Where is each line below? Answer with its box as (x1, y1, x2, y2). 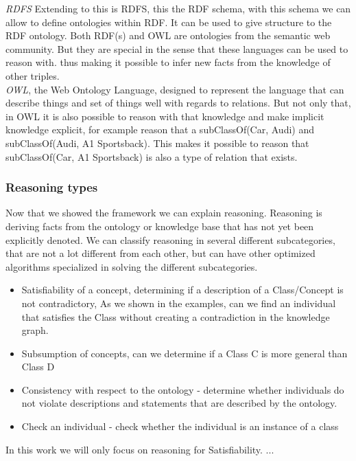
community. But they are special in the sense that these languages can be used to (5, 41, 348, 56)
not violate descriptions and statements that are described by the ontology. (21, 396, 337, 410)
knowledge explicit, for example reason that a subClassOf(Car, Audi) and (5, 122, 315, 137)
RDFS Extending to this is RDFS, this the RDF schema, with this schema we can (5, 1, 351, 15)
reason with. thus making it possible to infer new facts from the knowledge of (5, 55, 331, 69)
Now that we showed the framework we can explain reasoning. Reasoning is (5, 205, 322, 220)
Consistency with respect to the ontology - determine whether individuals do (21, 382, 344, 396)
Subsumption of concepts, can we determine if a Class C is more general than (21, 346, 348, 360)
